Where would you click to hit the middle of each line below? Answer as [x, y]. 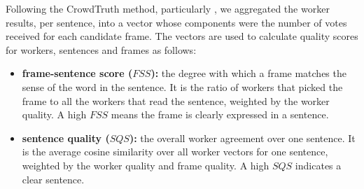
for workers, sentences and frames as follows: [101, 49]
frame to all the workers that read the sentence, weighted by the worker [176, 100]
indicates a [318, 165]
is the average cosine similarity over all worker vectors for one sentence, [175, 152]
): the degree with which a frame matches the [248, 73]
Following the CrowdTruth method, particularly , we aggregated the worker [168, 8]
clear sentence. [53, 179]
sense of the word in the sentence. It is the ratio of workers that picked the [182, 86]
